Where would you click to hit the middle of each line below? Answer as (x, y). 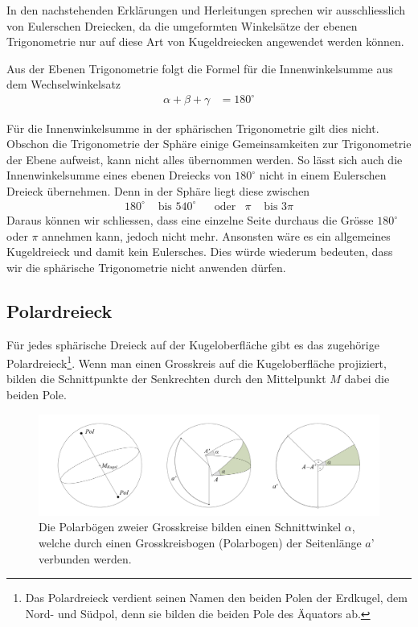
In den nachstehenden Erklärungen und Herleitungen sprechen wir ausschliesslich (206, 10)
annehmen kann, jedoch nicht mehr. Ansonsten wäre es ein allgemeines (216, 235)
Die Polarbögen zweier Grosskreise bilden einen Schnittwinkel (190, 527)
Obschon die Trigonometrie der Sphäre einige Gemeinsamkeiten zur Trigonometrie (209, 144)
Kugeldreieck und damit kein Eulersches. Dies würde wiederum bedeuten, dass (200, 252)
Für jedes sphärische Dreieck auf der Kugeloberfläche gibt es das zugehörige (193, 344)
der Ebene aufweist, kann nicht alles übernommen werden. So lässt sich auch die (205, 159)
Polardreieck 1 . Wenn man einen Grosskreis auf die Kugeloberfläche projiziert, (197, 362)
